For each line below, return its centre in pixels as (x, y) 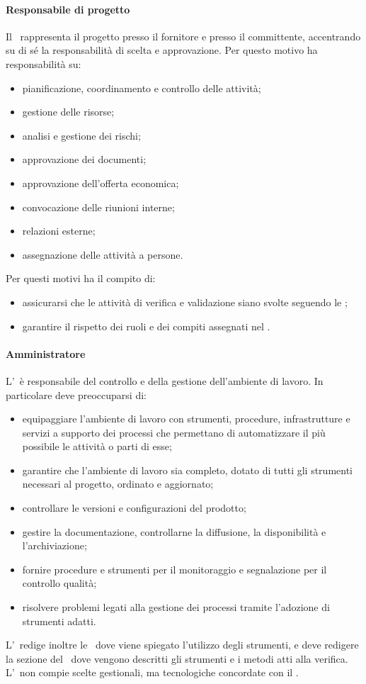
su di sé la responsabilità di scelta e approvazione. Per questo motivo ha (162, 50)
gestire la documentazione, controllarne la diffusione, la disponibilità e (174, 531)
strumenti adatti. (59, 621)
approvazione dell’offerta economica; (101, 183)
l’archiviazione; (55, 545)
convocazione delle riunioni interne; (98, 207)
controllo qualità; (59, 583)
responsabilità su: (44, 63)
